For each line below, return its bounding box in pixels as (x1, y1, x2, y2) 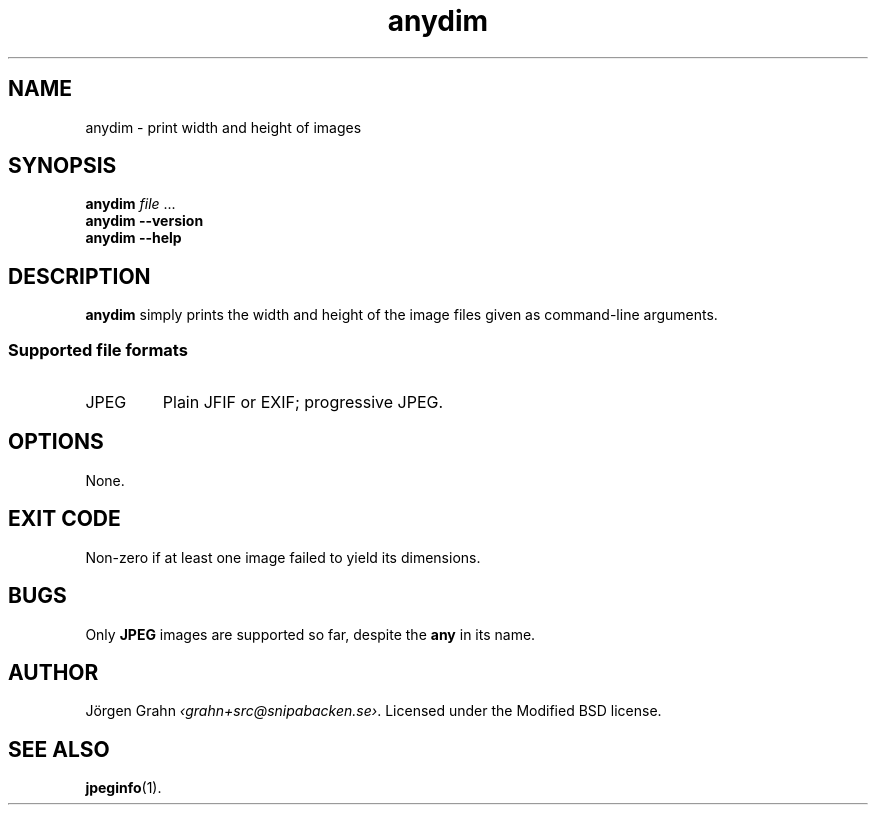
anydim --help (85, 229, 182, 247)
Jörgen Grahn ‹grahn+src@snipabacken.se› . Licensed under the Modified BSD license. (85, 702, 662, 720)
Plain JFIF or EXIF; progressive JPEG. (162, 392, 444, 413)
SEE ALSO (8, 736, 110, 762)
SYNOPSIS (8, 153, 117, 179)
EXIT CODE (8, 506, 121, 532)
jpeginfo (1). (85, 779, 162, 797)
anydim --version (85, 212, 204, 230)
